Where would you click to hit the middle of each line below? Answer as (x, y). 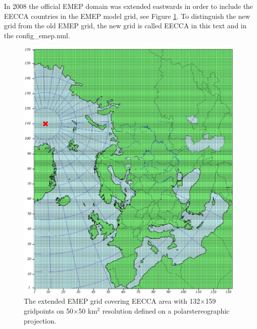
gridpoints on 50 (49, 310)
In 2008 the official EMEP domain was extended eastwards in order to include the (128, 6)
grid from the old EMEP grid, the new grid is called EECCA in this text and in (125, 26)
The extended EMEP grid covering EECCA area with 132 (112, 301)
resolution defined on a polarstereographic (166, 310)
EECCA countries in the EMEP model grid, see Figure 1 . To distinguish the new (127, 16)
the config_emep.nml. (37, 35)
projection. (40, 320)
